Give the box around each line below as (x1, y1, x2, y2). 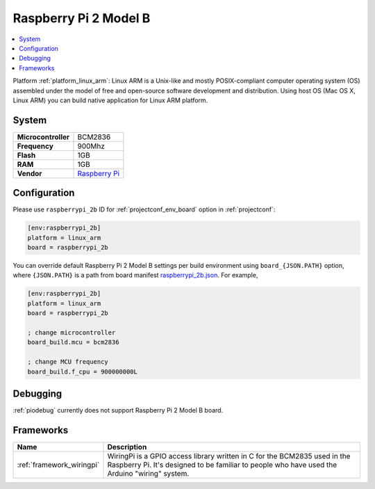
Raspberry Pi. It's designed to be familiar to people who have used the (107, 460, 337, 470)
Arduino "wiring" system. (107, 468, 190, 478)
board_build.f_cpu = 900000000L (27, 367, 138, 376)
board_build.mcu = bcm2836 (27, 338, 119, 346)
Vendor (17, 168, 42, 178)
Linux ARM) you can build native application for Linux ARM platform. (12, 96, 208, 104)
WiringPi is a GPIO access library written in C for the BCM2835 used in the (107, 451, 351, 460)
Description (107, 442, 147, 451)
